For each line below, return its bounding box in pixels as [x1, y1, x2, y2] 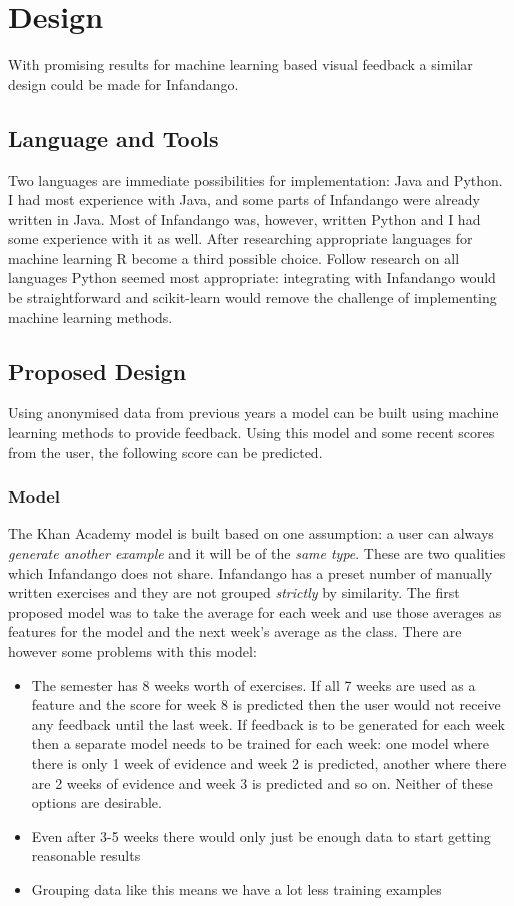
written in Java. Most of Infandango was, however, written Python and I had [8, 208, 481, 229]
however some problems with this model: [8, 641, 257, 662]
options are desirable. [31, 792, 162, 813]
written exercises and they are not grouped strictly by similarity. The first [8, 582, 460, 603]
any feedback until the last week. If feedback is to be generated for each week [31, 713, 505, 734]
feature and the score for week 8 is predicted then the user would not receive [31, 694, 501, 715]
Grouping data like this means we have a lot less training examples [31, 878, 442, 899]
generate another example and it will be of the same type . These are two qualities [8, 543, 506, 564]
